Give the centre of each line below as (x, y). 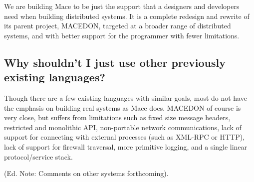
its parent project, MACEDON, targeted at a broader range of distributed (118, 26)
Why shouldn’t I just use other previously (115, 62)
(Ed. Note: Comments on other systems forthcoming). (86, 173)
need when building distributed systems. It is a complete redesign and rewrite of (127, 16)
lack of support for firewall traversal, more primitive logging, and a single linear (126, 146)
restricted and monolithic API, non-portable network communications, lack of (123, 127)
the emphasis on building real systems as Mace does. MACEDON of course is (123, 107)
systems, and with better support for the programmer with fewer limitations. (122, 35)
